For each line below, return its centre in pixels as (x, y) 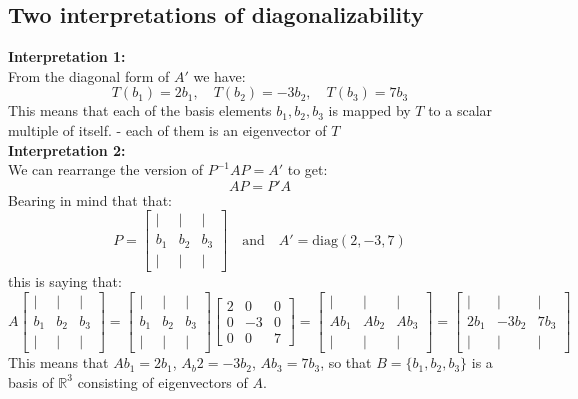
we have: (219, 75)
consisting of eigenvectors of (162, 381)
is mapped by (369, 110)
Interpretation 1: (67, 56)
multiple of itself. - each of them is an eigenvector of (167, 129)
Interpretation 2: (67, 149)
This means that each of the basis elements (140, 110)
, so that (346, 362)
